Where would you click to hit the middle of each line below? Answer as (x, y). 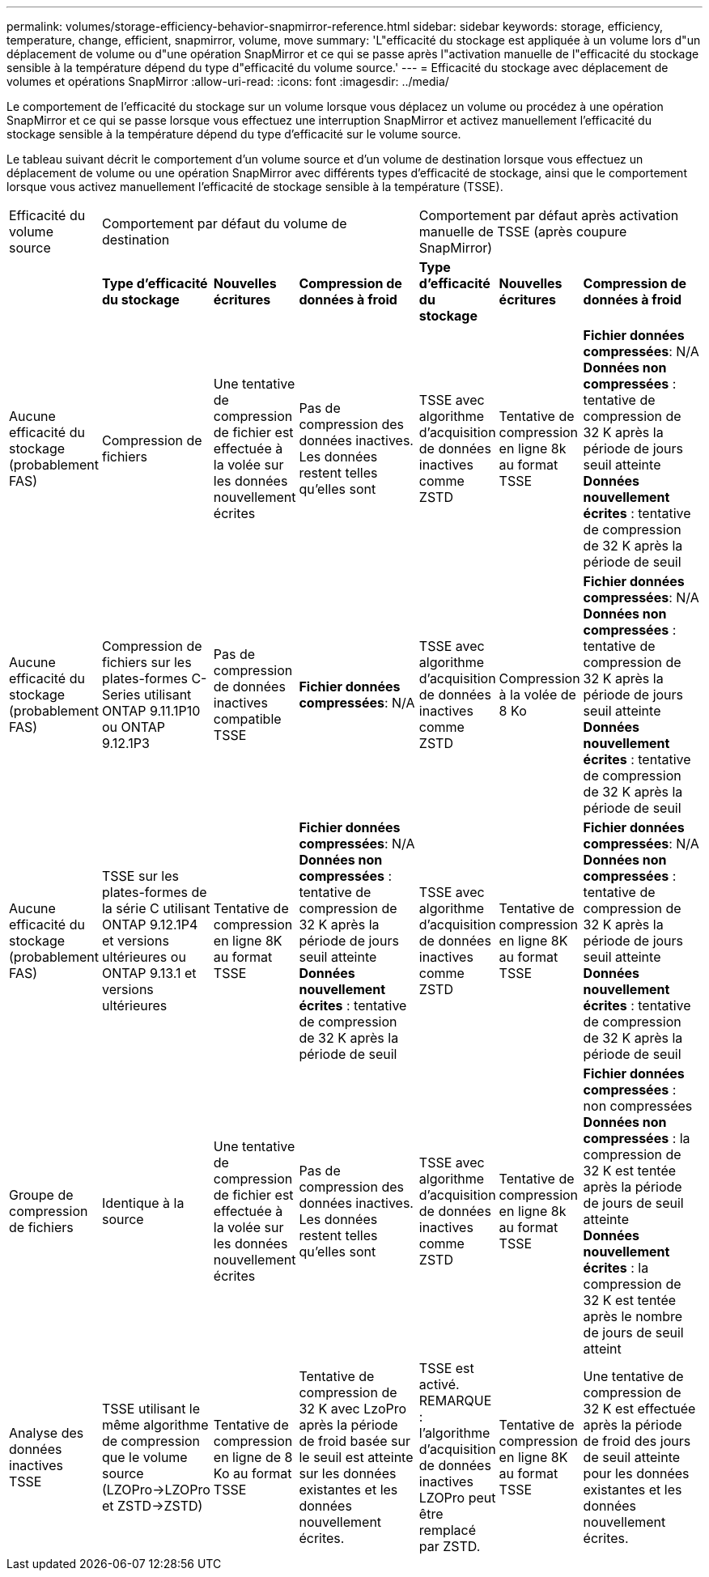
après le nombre (633, 1316)
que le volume (144, 1457)
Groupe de (41, 1195)
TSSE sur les (140, 876)
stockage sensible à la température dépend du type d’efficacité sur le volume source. (234, 134)
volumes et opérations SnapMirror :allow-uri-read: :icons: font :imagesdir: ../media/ (228, 81)
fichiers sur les (146, 662)
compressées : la (637, 1138)
